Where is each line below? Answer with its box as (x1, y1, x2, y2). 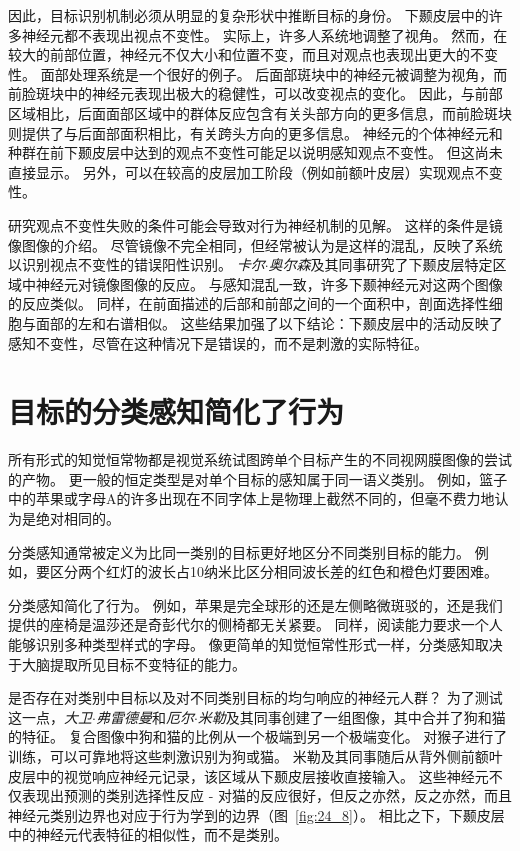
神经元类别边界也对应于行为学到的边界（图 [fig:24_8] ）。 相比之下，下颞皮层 (8, 804, 505, 825)
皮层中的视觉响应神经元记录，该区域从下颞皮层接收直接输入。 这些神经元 (8, 765, 489, 786)
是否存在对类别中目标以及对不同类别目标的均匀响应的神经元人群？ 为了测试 (8, 687, 503, 708)
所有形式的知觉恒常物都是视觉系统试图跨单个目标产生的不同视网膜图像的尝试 (8, 449, 512, 470)
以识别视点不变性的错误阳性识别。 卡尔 (8, 254, 265, 275)
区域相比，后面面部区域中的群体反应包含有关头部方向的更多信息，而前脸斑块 (8, 102, 512, 123)
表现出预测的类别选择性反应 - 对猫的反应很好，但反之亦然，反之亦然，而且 (21, 785, 512, 806)
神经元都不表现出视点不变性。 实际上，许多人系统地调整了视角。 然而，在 (21, 24, 508, 45)
